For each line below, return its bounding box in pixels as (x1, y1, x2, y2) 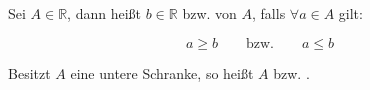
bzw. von (182, 3, 237, 23)
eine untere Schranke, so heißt (70, 62, 254, 83)
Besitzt (8, 62, 51, 83)
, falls (252, 3, 286, 23)
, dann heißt (67, 3, 142, 23)
